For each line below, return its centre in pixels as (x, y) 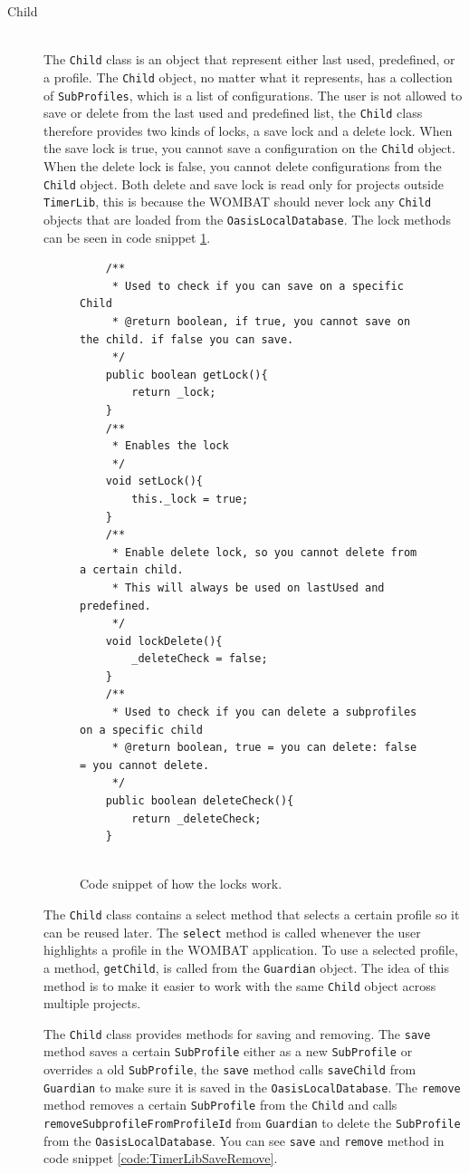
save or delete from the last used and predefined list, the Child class (233, 113)
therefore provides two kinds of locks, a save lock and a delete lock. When (248, 130)
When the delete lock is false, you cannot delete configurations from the (243, 166)
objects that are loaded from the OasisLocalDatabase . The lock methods (247, 219)
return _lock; (174, 393)
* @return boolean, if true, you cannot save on (261, 322)
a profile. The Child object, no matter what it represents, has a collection (248, 77)
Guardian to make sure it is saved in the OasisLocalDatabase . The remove (252, 1087)
